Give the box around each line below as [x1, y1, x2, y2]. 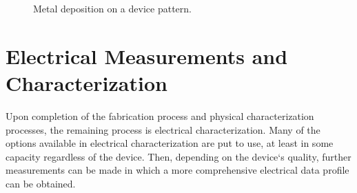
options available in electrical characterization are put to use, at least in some [6, 136, 334, 150]
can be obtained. [6, 176, 76, 190]
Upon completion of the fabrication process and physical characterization [6, 108, 314, 123]
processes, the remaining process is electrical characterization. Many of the [6, 122, 320, 136]
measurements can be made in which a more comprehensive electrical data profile [6, 163, 349, 177]
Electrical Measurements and [6, 41, 288, 70]
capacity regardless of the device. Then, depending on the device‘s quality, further [6, 149, 351, 163]
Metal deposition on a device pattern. [33, 1, 192, 15]
